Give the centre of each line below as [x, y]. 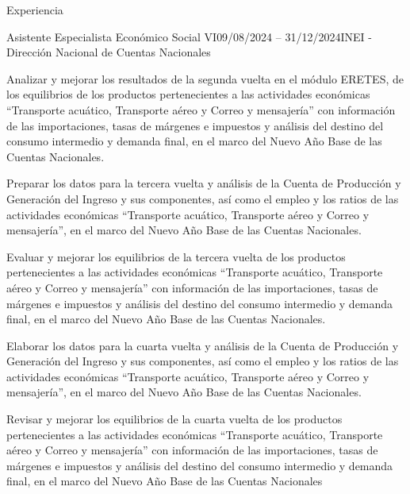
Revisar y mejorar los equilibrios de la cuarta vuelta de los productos [174, 419]
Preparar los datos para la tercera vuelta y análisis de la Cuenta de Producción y [204, 183]
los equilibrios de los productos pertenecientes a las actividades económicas [188, 94]
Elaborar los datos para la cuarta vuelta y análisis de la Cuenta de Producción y [203, 345]
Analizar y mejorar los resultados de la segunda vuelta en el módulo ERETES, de [205, 78]
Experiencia [35, 10]
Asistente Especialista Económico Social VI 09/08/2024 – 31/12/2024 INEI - [189, 36]
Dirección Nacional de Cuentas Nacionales [109, 52]
